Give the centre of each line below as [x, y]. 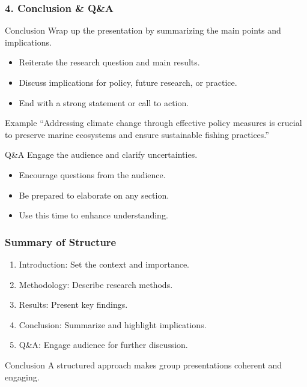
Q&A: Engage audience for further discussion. [103, 345]
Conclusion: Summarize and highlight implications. [113, 324]
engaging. [22, 376]
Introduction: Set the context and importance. [104, 264]
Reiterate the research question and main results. [109, 62]
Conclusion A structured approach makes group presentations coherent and [144, 364]
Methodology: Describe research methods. [96, 284]
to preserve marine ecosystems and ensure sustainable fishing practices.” [137, 134]
